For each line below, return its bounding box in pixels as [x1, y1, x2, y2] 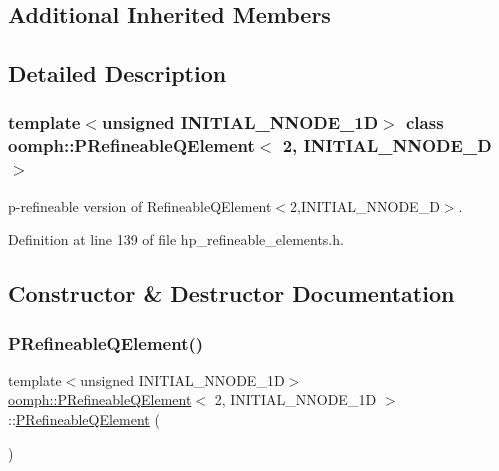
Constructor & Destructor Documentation [8, 278, 455, 309]
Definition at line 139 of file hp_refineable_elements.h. [8, 229, 344, 250]
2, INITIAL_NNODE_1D [214, 389, 377, 410]
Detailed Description [8, 58, 227, 89]
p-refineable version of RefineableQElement [8, 195, 272, 216]
